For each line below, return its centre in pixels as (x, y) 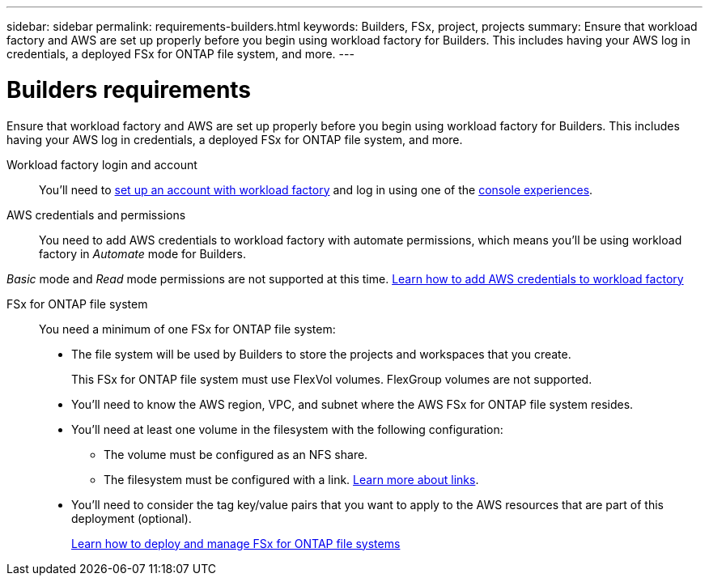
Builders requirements (129, 89)
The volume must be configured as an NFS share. (236, 454)
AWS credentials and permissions (96, 215)
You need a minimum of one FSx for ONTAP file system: (187, 329)
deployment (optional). (132, 518)
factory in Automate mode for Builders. (143, 253)
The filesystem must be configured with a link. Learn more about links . (291, 479)
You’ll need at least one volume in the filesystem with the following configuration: (287, 429)
